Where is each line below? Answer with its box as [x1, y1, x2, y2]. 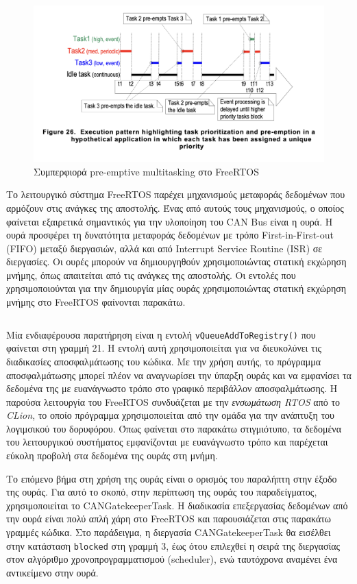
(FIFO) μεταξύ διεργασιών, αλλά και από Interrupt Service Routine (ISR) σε [6, 241, 323, 255]
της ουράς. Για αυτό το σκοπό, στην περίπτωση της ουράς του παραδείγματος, [6, 485, 317, 499]
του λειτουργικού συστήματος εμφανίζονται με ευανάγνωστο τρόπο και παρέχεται [6, 435, 328, 449]
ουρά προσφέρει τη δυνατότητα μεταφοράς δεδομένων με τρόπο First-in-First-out [6, 228, 334, 242]
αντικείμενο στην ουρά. [6, 565, 99, 579]
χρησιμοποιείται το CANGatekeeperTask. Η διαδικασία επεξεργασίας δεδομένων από [6, 498, 348, 512]
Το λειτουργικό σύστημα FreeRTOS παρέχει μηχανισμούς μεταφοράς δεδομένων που [6, 187, 345, 202]
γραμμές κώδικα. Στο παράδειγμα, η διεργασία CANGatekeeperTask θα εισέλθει [6, 525, 331, 539]
